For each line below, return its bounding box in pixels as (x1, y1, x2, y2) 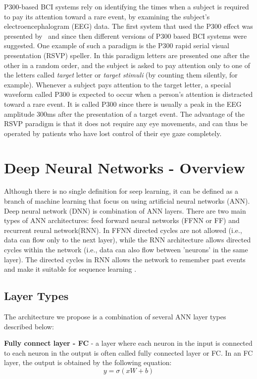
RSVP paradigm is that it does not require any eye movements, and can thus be (4, 118, 248, 129)
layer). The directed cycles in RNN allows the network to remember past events (4, 254, 246, 264)
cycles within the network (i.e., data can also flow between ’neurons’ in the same (4, 244, 248, 254)
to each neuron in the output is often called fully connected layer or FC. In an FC (4, 347, 253, 358)
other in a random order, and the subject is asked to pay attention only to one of (4, 60, 251, 70)
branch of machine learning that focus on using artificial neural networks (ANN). (4, 196, 250, 206)
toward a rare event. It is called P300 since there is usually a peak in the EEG (4, 98, 242, 109)
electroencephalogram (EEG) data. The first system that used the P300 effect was (4, 21, 253, 31)
